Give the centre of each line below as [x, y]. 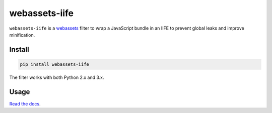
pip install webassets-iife [54, 64]
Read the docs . [25, 103]
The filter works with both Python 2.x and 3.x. [57, 77]
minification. [22, 35]
